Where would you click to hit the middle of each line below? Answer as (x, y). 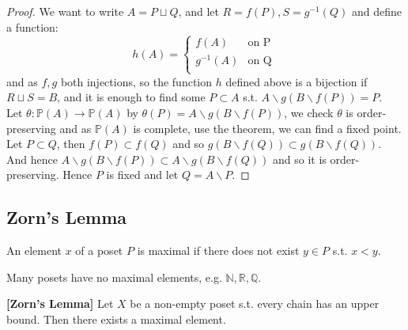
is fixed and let (142, 174)
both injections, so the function (136, 81)
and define (376, 11)
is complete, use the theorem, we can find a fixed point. (267, 128)
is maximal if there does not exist (218, 250)
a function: (32, 27)
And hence (32, 159)
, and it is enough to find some (131, 97)
